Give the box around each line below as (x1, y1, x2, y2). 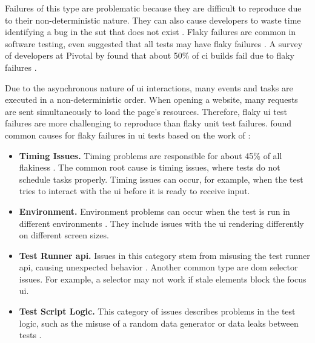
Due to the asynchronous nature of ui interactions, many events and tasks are (5, 81, 293, 94)
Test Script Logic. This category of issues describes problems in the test (19, 305, 296, 318)
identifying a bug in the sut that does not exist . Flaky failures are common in (5, 25, 296, 38)
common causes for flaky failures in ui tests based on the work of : (5, 128, 251, 141)
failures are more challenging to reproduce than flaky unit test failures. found (5, 117, 292, 129)
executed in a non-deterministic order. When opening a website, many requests (5, 93, 298, 106)
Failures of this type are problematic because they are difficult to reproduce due (5, 2, 302, 14)
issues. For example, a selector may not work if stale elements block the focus (19, 272, 307, 285)
